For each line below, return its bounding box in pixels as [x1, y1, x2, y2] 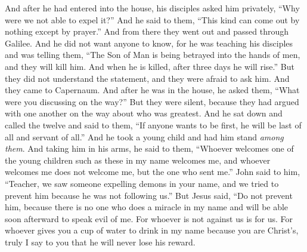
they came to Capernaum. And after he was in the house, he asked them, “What [5, 84, 300, 96]
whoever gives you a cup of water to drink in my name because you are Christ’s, [5, 224, 299, 236]
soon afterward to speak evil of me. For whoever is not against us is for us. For [5, 212, 293, 225]
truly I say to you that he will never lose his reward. [5, 235, 196, 248]
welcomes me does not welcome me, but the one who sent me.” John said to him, [5, 165, 300, 178]
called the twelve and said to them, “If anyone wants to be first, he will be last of [5, 118, 302, 131]
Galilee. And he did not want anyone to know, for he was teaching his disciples [5, 36, 293, 49]
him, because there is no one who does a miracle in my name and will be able [5, 201, 289, 213]
